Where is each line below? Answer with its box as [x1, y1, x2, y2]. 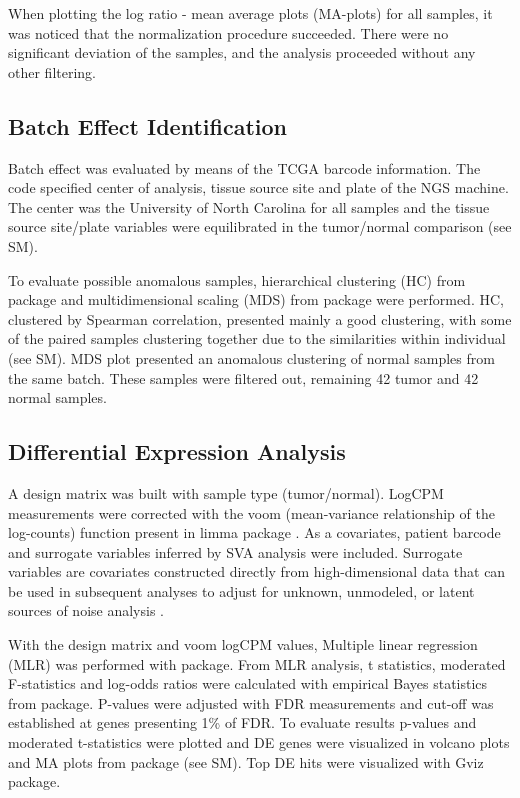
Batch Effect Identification [8, 110, 287, 141]
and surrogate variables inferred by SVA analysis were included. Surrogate [8, 541, 463, 562]
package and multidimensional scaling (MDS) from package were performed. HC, [8, 289, 504, 310]
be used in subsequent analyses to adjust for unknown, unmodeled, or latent [8, 580, 475, 601]
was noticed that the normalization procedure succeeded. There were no [8, 22, 449, 43]
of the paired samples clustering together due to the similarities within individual [8, 328, 506, 349]
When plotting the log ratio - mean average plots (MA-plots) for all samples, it [8, 3, 493, 23]
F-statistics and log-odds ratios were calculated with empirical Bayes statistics [8, 673, 488, 694]
